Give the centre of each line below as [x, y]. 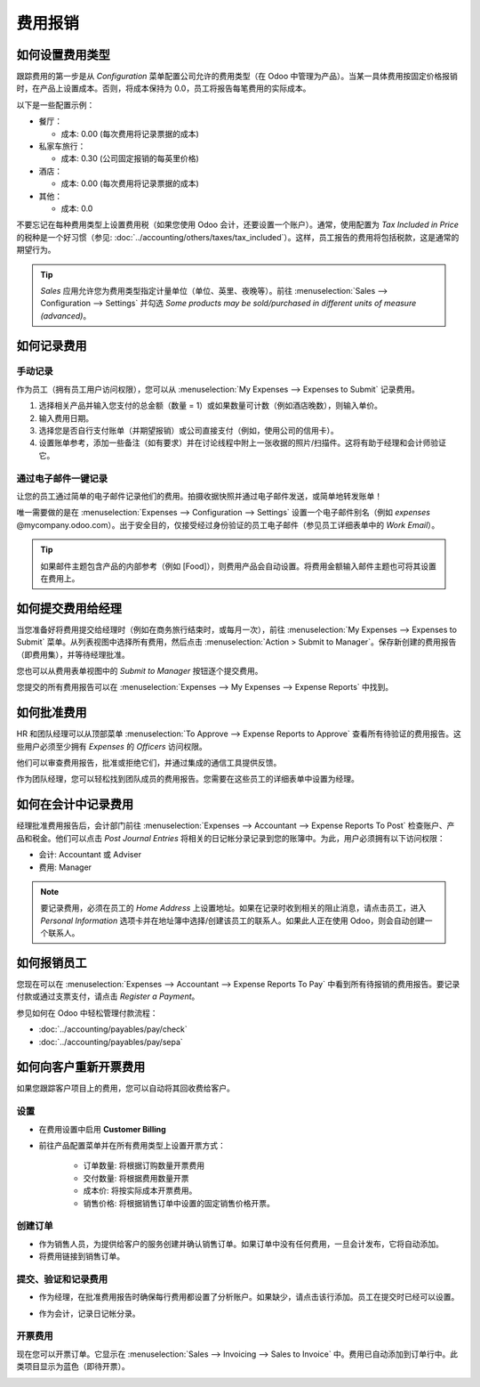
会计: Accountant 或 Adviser [90, 855]
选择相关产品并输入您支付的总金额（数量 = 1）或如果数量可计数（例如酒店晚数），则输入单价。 [210, 406]
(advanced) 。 [66, 315]
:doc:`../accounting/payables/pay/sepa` [111, 1042]
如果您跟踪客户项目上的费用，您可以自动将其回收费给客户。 [125, 1088]
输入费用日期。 [66, 418]
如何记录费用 [52, 346]
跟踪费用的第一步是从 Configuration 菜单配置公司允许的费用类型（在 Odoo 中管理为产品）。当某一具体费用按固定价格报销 [237, 77]
